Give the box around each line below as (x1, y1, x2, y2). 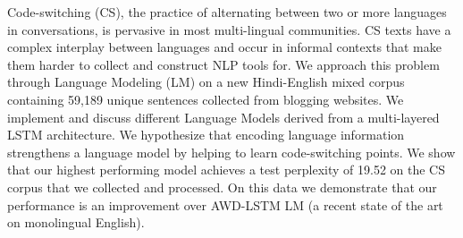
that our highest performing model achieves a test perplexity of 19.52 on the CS (7, 160, 445, 179)
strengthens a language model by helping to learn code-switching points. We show (7, 142, 456, 161)
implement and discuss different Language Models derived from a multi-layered (7, 107, 440, 126)
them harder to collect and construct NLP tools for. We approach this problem (7, 55, 440, 73)
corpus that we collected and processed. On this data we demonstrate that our (7, 177, 437, 196)
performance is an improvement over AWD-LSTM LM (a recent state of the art (7, 195, 443, 214)
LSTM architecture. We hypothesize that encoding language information (7, 125, 405, 144)
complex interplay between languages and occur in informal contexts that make (7, 38, 442, 56)
